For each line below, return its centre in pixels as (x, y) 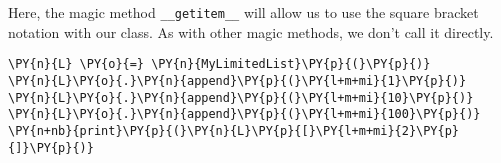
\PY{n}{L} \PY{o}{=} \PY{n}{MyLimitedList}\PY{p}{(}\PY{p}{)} (219, 64)
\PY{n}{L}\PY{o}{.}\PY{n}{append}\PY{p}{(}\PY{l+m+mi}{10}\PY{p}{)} (241, 97)
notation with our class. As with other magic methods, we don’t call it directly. (251, 31)
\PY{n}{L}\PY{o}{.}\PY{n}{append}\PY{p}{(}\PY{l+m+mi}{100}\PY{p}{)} (244, 114)
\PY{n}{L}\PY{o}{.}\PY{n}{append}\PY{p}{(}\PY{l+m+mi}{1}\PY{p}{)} (237, 80)
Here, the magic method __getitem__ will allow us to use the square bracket (243, 12)
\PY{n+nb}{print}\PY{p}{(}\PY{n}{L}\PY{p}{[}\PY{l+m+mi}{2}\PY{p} (234, 130)
